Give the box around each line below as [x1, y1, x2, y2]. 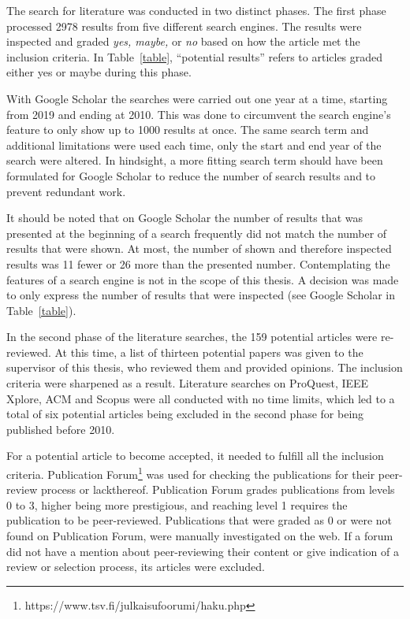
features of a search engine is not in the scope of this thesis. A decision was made [6, 271, 399, 287]
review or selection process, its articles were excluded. [6, 558, 265, 575]
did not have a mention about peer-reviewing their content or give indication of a [6, 543, 399, 559]
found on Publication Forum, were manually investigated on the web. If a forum [6, 528, 393, 544]
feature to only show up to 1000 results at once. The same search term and [6, 121, 369, 138]
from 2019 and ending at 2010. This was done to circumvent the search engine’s [6, 106, 391, 122]
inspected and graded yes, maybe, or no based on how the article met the [6, 33, 360, 50]
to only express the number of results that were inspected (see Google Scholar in [6, 287, 396, 303]
